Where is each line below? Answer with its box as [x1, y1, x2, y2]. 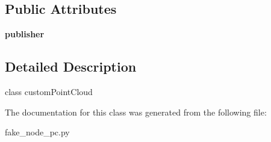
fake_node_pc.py [5, 126, 70, 138]
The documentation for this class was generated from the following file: [5, 105, 267, 118]
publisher [5, 28, 45, 40]
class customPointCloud [5, 85, 93, 97]
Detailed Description [5, 57, 137, 76]
